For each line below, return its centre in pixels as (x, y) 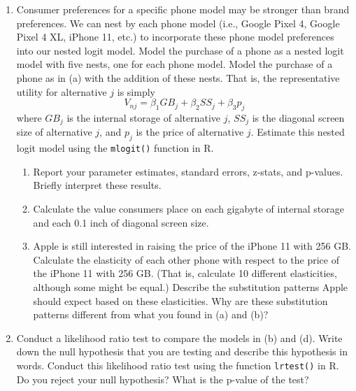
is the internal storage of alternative (144, 117)
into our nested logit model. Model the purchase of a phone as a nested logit (180, 50)
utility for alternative (62, 91)
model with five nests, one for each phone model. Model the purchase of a (175, 64)
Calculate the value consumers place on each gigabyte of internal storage (189, 209)
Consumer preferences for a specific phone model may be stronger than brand (183, 9)
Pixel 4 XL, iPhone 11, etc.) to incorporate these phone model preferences (175, 37)
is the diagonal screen (298, 117)
